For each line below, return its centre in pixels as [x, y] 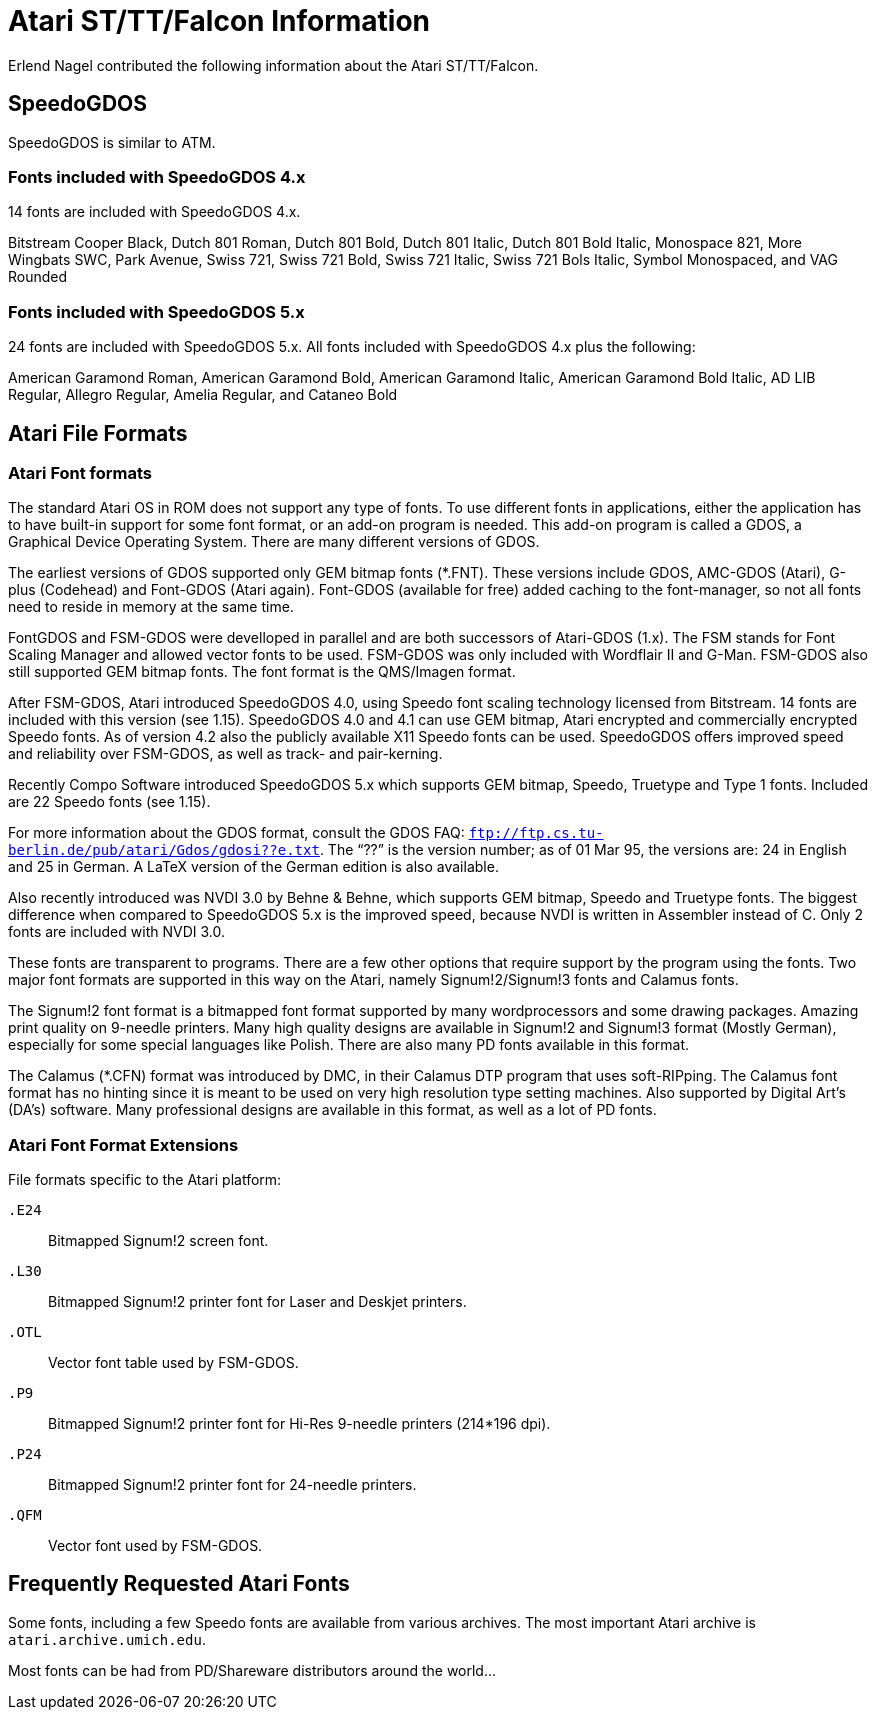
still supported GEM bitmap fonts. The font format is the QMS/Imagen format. [262, 672]
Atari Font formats [80, 472]
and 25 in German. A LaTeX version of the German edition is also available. [253, 867]
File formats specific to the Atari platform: [145, 1180]
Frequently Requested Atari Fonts [179, 1584]
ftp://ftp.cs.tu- [536, 833]
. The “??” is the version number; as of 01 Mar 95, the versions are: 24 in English [583, 850]
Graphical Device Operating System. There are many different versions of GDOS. [274, 542]
